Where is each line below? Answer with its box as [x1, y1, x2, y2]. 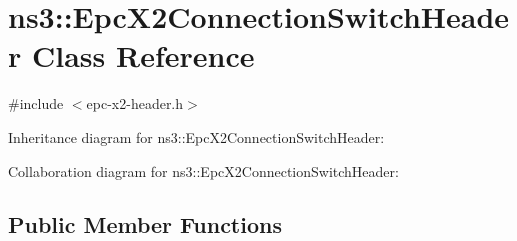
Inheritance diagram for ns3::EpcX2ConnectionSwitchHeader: [8, 126, 385, 147]
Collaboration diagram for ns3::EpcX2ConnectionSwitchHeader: [8, 160, 399, 181]
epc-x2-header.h [86, 93, 184, 114]
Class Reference [31, 35, 255, 76]
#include [8, 93, 64, 114]
